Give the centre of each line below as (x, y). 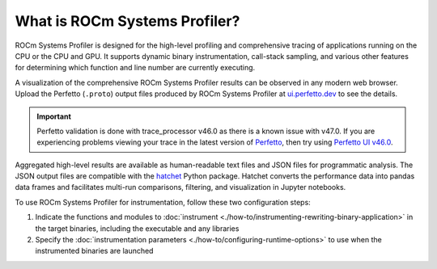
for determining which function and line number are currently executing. (135, 68)
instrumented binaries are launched (94, 251)
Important (54, 116)
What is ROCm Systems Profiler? (127, 21)
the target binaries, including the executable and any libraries (137, 228)
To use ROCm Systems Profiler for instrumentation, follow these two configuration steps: (163, 202)
